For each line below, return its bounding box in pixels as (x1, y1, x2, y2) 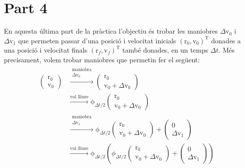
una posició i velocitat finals (4, 45, 88, 55)
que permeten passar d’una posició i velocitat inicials (18, 35, 176, 45)
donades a (211, 35, 241, 45)
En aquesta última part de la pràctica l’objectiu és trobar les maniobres (4, 26, 218, 36)
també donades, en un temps (122, 45, 208, 55)
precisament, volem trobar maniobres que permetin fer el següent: (4, 54, 200, 64)
